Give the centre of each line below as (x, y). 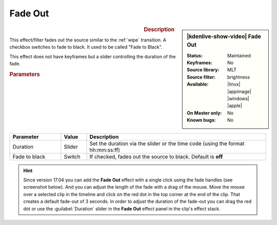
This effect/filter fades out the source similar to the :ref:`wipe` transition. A (88, 40)
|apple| (235, 106)
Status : (195, 55)
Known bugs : (202, 120)
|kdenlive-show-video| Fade (224, 36)
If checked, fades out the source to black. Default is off (156, 156)
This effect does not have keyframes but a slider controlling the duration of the (93, 56)
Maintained (239, 55)
